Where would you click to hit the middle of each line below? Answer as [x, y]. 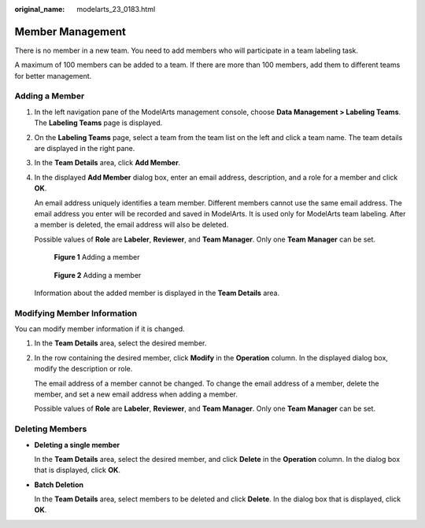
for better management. [53, 76]
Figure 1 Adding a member [97, 257]
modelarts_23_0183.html [116, 9]
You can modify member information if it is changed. [100, 329]
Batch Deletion [59, 485]
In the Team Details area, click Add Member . [107, 163]
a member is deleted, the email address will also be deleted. [131, 225]
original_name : [40, 9]
